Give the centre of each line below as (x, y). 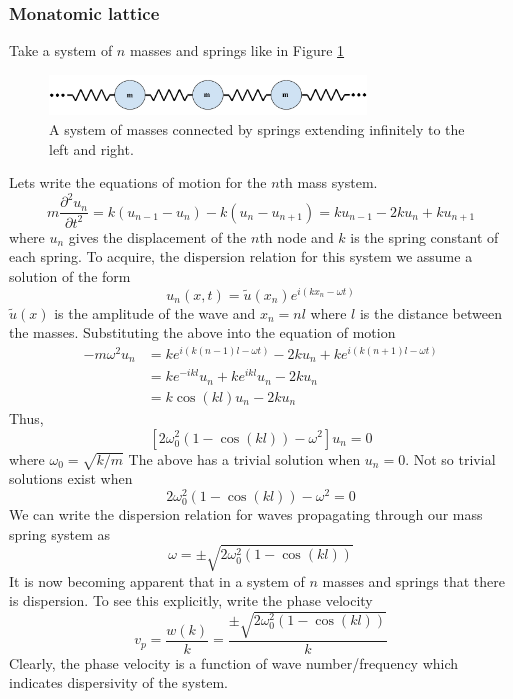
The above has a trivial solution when (244, 458)
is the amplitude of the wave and (155, 312)
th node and (296, 236)
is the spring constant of (424, 236)
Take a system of (61, 50)
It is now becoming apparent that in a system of (157, 580)
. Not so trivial (450, 458)
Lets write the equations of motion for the (138, 182)
